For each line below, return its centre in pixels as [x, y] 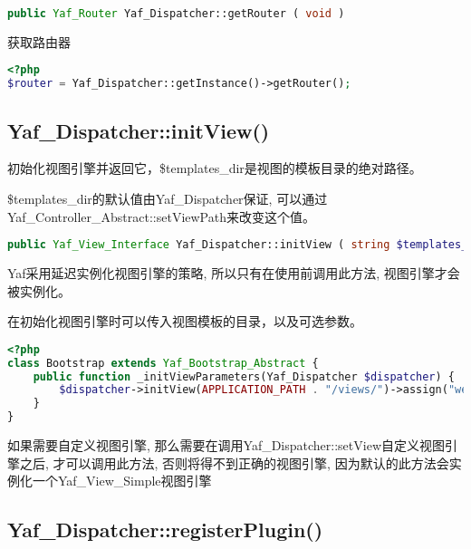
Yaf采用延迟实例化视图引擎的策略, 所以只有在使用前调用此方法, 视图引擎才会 [234, 273]
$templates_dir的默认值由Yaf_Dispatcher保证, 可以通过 [168, 199]
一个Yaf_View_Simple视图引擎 [122, 481]
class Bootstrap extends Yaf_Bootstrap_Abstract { [163, 363]
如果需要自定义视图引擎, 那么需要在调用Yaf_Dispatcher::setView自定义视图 [226, 445]
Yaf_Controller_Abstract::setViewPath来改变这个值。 [161, 216]
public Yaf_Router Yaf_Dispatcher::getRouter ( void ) [176, 14]
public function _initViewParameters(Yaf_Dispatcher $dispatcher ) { [244, 376]
